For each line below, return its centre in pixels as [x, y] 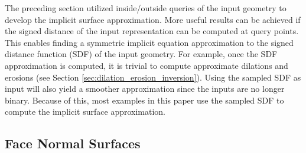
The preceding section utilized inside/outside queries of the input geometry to [146, 8]
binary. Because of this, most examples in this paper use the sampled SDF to [144, 100]
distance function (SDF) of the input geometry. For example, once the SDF [141, 54]
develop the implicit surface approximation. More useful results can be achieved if [153, 19]
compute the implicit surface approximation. [85, 112]
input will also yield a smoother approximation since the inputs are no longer [145, 89]
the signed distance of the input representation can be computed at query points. [152, 31]
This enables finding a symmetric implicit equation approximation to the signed [149, 42]
